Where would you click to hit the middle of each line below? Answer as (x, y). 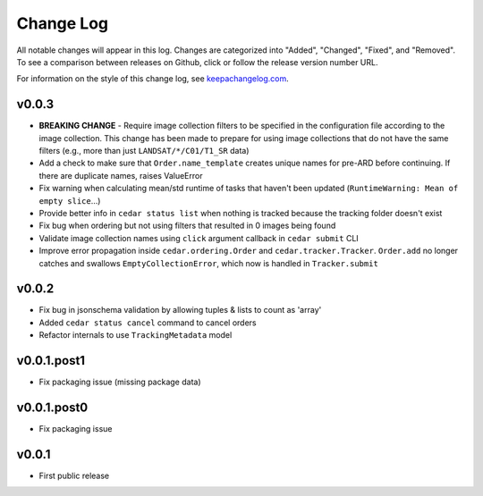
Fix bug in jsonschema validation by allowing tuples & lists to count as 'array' (180, 310)
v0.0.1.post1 (51, 361)
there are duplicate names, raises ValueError (121, 175)
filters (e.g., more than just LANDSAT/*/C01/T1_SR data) (144, 151)
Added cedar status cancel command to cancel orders (148, 323)
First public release (74, 475)
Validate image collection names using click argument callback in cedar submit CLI (199, 238)
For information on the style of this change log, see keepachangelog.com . (153, 79)
